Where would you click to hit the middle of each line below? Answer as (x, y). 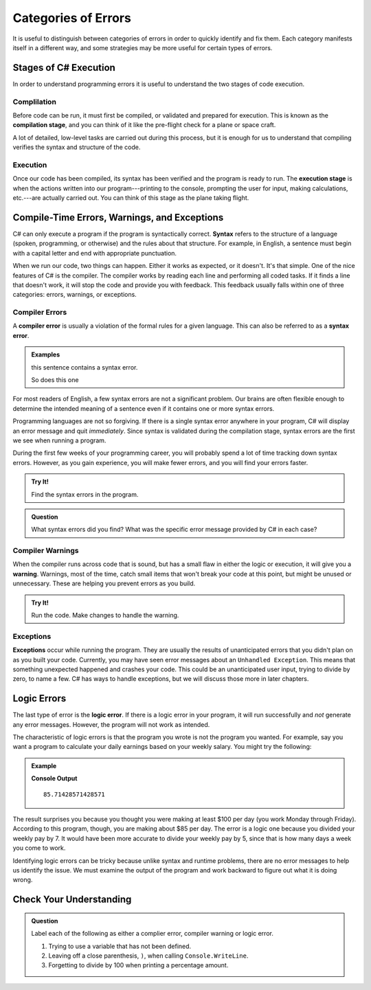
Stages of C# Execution (64, 68)
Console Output (54, 778)
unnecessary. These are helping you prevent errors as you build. (104, 583)
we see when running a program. (59, 440)
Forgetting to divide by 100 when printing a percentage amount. (138, 965)
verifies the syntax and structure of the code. (77, 147)
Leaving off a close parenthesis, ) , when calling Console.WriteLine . (148, 956)
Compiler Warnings (46, 551)
